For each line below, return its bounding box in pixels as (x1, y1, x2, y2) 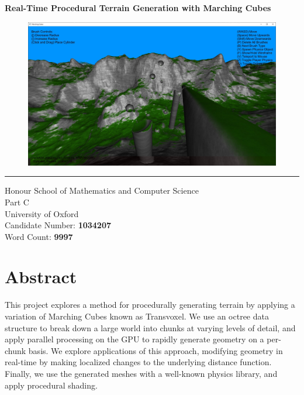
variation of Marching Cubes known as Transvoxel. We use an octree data (5, 310, 269, 322)
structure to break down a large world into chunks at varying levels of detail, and (5, 321, 296, 334)
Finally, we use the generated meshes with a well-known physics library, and (5, 367, 278, 379)
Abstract (5, 265, 77, 288)
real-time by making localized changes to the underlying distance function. (5, 356, 272, 368)
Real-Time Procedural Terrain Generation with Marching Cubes (5, 2, 271, 13)
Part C (5, 195, 29, 208)
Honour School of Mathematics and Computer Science (5, 184, 199, 197)
